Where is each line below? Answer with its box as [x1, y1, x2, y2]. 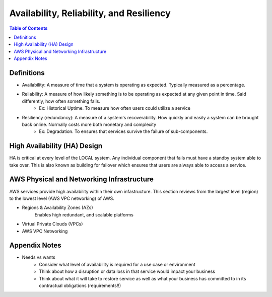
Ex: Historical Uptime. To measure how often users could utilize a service [39, 105, 191, 111]
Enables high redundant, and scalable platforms [34, 211, 133, 217]
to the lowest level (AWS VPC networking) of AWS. [9, 195, 114, 201]
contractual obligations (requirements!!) [39, 282, 121, 288]
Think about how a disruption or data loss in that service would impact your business [39, 268, 215, 274]
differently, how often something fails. [22, 98, 101, 104]
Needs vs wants [22, 254, 55, 260]
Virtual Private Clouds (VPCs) [22, 221, 83, 227]
